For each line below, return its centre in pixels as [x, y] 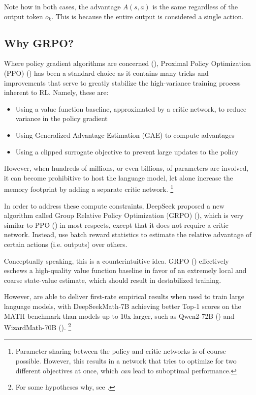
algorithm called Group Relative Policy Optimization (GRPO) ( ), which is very [124, 215]
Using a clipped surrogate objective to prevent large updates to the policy [127, 151]
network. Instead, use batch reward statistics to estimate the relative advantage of [128, 234]
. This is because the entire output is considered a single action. [147, 16]
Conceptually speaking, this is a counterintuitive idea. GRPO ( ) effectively [116, 260]
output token [24, 16]
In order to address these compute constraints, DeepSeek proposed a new [114, 205]
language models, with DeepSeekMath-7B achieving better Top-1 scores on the [123, 306]
